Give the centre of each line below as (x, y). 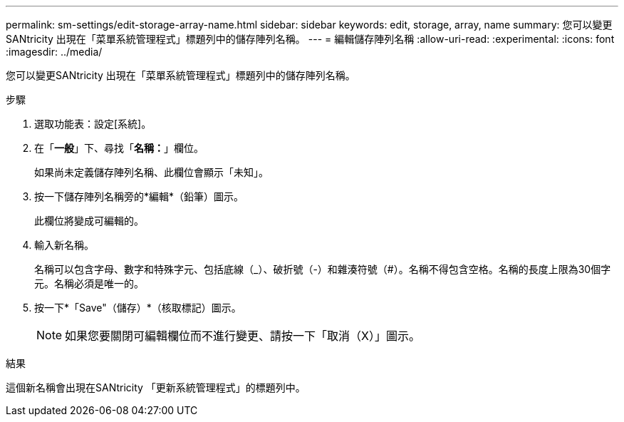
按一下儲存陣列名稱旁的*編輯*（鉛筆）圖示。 (139, 196)
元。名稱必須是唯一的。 (89, 283)
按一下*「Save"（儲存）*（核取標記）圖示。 (138, 308)
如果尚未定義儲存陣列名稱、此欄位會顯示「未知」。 (151, 172)
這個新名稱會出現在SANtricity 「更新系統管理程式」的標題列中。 (156, 387)
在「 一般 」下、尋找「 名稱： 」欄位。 (119, 148)
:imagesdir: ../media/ (54, 52)
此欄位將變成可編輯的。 (89, 221)
